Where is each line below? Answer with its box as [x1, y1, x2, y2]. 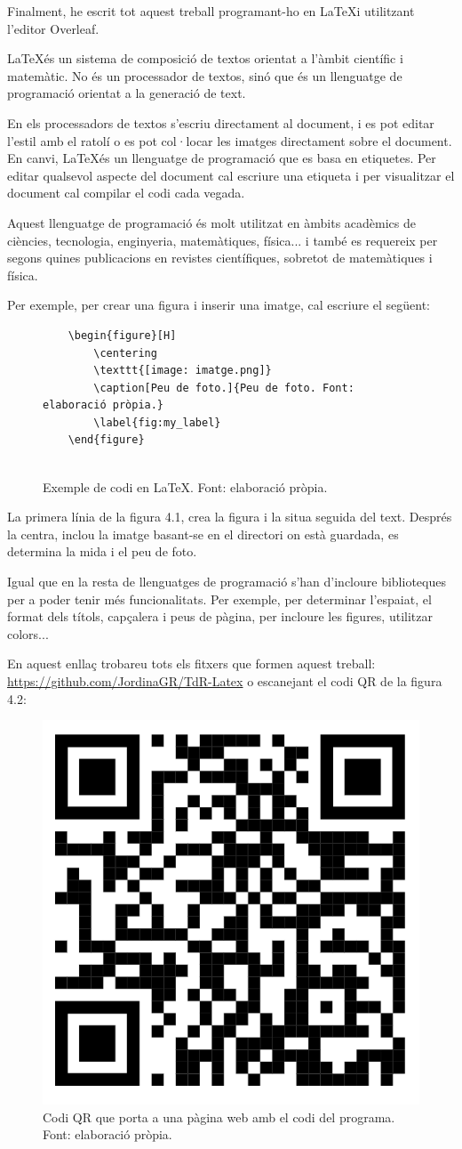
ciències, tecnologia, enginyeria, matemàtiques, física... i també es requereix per [7, 231, 438, 249]
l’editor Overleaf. [7, 19, 100, 37]
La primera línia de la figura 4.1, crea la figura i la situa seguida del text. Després [7, 507, 452, 526]
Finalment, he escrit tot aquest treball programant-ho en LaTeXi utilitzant [7, 2, 415, 20]
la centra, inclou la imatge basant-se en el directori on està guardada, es [7, 524, 399, 543]
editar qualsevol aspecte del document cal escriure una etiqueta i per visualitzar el [7, 166, 455, 184]
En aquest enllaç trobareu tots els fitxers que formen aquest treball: [7, 654, 376, 673]
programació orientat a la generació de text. [7, 84, 246, 102]
